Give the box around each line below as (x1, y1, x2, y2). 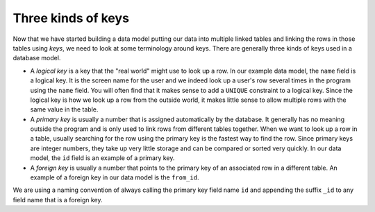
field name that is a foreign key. (12, 195, 103, 204)
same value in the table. (30, 105, 99, 114)
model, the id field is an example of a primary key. (30, 154, 175, 162)
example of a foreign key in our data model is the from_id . (30, 173, 199, 182)
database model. (12, 54, 61, 62)
